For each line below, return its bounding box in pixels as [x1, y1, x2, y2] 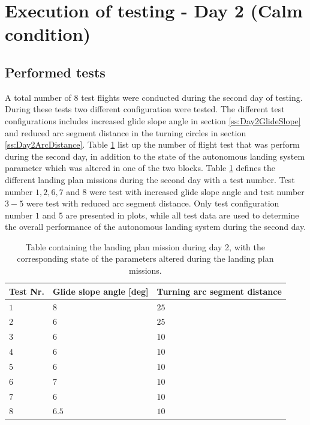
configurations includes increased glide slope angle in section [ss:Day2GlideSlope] [5, 114, 301, 127]
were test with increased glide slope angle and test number [89, 185, 305, 197]
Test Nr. [9, 285, 44, 297]
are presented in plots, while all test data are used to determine [65, 208, 299, 221]
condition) [5, 22, 91, 46]
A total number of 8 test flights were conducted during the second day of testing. [5, 91, 303, 103]
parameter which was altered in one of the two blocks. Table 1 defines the [5, 161, 276, 174]
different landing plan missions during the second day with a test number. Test [5, 173, 295, 185]
